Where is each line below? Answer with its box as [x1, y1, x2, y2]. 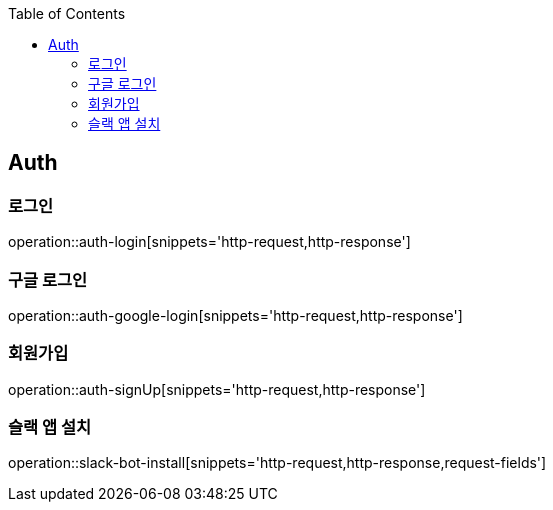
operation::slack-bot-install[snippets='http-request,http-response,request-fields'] [8, 454, 547, 472]
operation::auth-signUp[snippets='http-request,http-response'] [8, 380, 426, 398]
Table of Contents [8, 5, 126, 22]
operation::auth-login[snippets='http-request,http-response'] [8, 233, 411, 251]
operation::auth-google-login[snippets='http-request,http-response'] [8, 306, 463, 324]
